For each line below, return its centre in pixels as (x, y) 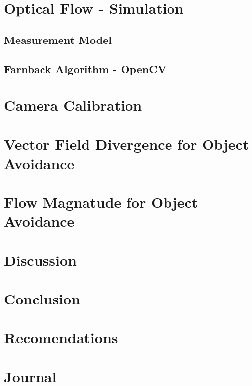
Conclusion (42, 299)
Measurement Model (58, 39)
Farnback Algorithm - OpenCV (85, 68)
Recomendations (61, 337)
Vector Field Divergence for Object (126, 144)
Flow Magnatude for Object (101, 202)
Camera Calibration (73, 105)
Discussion (40, 260)
